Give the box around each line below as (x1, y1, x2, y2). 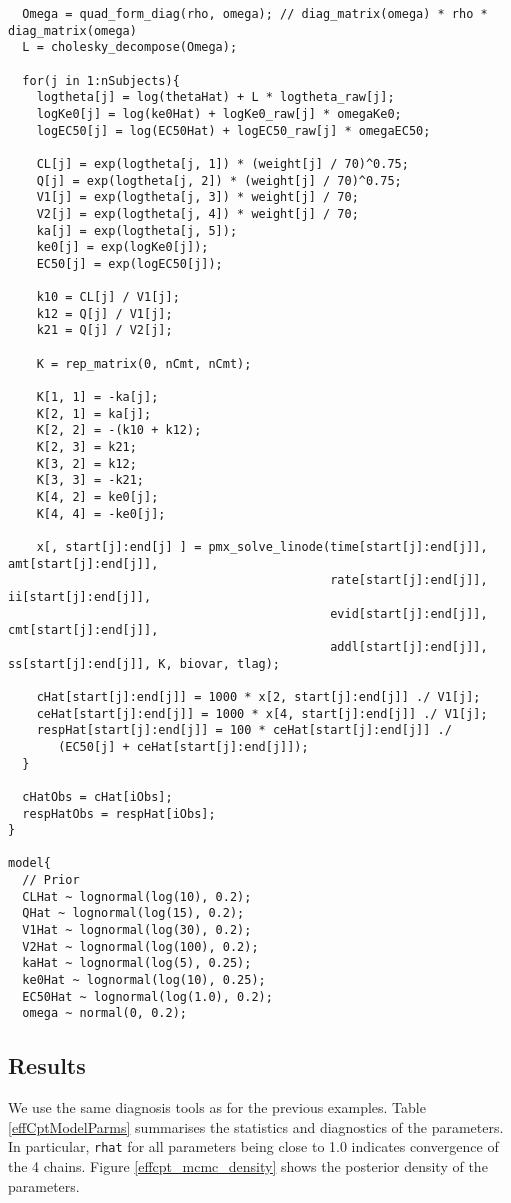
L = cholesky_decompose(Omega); (22, 40, 238, 55)
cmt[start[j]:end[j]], (8, 623, 159, 638)
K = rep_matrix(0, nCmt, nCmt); (36, 356, 252, 371)
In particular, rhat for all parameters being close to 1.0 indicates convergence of (8, 1136, 499, 1157)
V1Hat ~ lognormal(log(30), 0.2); (22, 923, 252, 938)
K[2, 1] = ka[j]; (36, 406, 152, 421)
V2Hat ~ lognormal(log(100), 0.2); (22, 939, 259, 954)
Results (8, 1050, 86, 1081)
